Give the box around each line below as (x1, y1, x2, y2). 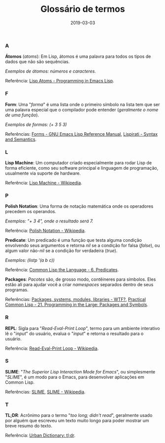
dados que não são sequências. (5, 59, 70, 65)
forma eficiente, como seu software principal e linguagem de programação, (5, 165, 159, 171)
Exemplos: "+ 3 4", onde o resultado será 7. (5, 218, 94, 224)
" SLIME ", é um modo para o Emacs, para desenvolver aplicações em (5, 374, 144, 380)
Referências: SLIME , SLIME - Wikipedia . (5, 389, 86, 395)
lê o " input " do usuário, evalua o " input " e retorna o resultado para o (5, 331, 144, 336)
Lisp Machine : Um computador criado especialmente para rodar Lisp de (5, 159, 152, 166)
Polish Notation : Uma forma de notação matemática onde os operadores (5, 203, 154, 209)
